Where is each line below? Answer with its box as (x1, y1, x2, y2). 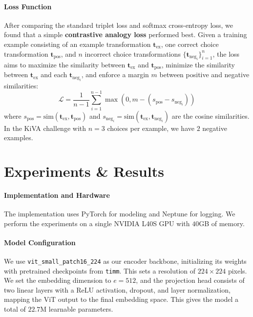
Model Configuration (4, 237, 76, 247)
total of (4, 304, 26, 314)
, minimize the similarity (161, 59, 235, 69)
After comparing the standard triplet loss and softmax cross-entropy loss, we (4, 20, 233, 30)
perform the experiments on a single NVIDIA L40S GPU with (4, 218, 190, 228)
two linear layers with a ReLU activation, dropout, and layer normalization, (4, 284, 231, 295)
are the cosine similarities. (171, 110, 250, 121)
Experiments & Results (4, 161, 164, 181)
